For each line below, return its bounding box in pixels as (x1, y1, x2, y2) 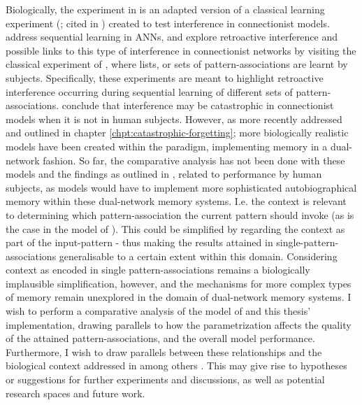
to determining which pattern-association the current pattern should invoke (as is (6, 207, 354, 222)
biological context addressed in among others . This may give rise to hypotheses (6, 358, 347, 373)
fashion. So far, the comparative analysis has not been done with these (43, 152, 345, 167)
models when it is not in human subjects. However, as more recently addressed (6, 111, 342, 126)
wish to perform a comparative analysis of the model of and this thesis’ (6, 304, 311, 318)
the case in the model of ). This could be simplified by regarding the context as (6, 221, 345, 236)
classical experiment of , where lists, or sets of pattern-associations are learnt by (6, 57, 348, 71)
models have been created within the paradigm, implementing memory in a (6, 138, 328, 153)
